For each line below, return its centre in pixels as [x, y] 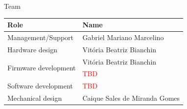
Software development [40, 86]
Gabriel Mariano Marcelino [123, 37]
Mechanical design [35, 98]
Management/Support [41, 37]
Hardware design [33, 49]
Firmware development [42, 68]
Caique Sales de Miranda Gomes [131, 98]
